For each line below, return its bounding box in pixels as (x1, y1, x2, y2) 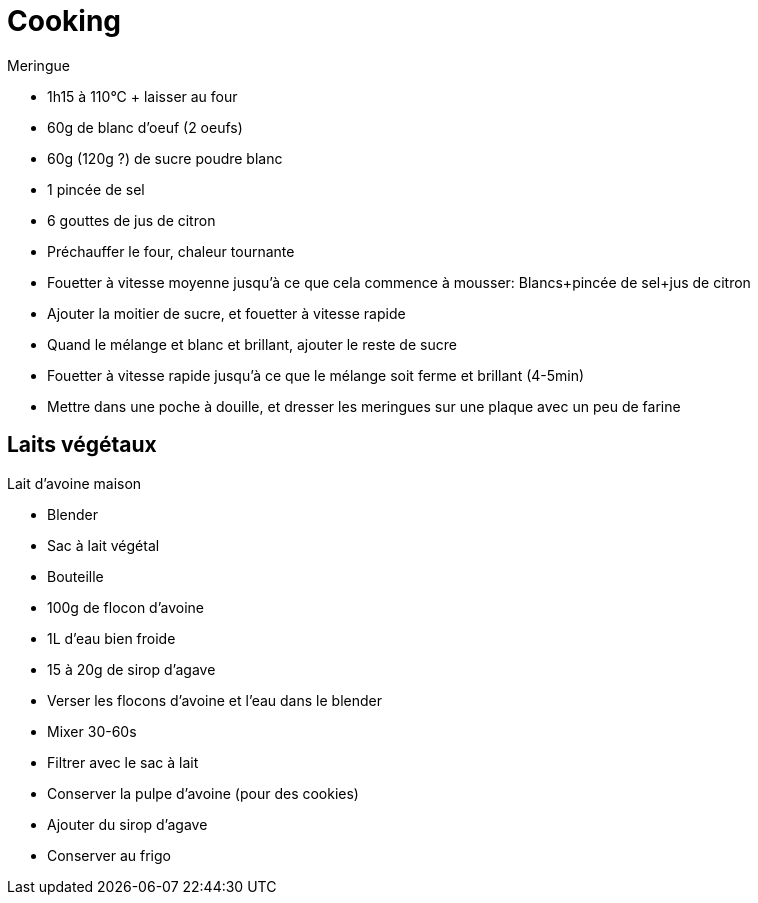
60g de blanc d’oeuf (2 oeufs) (47, 118, 243, 136)
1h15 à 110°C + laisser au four (47, 87, 238, 105)
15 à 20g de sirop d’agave (47, 660, 216, 678)
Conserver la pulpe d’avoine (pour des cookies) (47, 784, 359, 802)
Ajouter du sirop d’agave (47, 815, 208, 833)
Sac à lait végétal (47, 536, 160, 554)
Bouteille (47, 567, 104, 585)
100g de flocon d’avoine (47, 598, 205, 616)
